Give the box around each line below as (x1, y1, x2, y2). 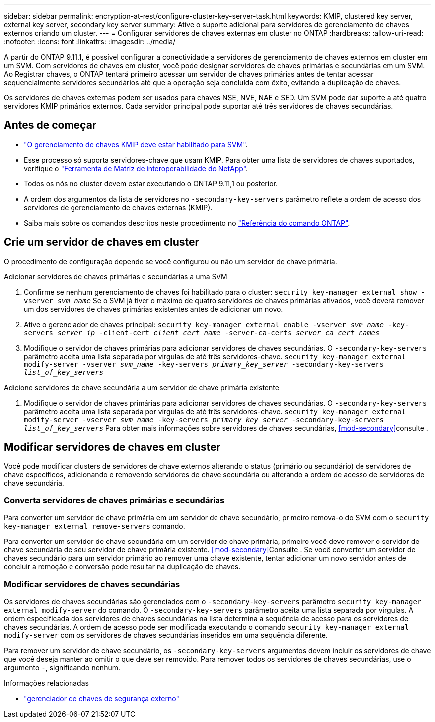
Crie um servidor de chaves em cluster (4, 236, 200, 249)
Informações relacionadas (4, 679, 89, 688)
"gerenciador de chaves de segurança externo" (24, 694, 179, 703)
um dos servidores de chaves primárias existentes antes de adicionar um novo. (24, 304, 283, 313)
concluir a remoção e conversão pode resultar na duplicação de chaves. (4, 562, 241, 571)
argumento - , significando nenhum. (4, 663, 120, 672)
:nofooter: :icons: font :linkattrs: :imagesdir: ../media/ (4, 37, 176, 46)
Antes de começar (4, 119, 97, 132)
